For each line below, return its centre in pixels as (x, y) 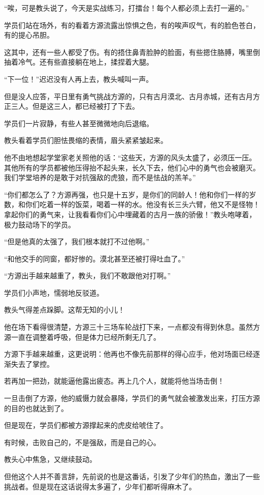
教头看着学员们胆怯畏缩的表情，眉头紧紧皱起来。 (86, 140)
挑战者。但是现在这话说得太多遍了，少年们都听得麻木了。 (100, 486)
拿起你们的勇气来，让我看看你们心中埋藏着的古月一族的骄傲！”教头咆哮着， (130, 214)
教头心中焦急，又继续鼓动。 (50, 459)
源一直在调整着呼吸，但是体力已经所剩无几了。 (82, 337)
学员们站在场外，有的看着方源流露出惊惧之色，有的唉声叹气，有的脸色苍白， (132, 25)
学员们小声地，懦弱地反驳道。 (54, 292)
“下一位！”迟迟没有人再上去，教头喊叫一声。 (79, 79)
